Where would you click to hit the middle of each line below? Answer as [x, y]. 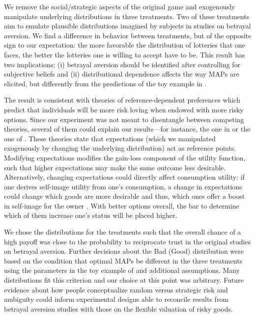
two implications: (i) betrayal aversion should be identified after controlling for [122, 64]
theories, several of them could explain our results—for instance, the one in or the [127, 129]
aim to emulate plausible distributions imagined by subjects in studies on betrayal [127, 26]
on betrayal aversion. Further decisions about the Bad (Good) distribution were [124, 251]
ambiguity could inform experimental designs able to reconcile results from [116, 299]
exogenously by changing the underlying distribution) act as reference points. [120, 148]
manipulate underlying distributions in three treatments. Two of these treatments [127, 16]
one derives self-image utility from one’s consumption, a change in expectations [123, 186]
